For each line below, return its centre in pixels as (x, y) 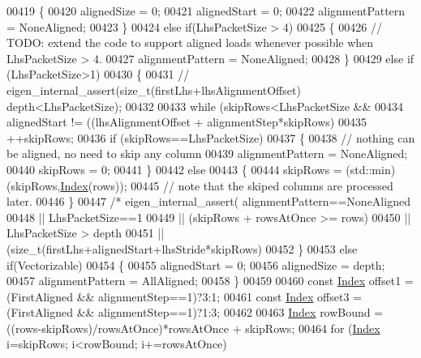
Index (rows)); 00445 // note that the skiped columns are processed (227, 185)
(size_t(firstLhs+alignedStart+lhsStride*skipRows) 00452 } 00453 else (182, 248)
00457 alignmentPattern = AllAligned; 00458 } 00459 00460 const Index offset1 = (210, 281)
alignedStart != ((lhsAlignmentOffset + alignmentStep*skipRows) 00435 (187, 122)
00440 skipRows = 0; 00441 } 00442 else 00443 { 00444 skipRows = (174, 169)
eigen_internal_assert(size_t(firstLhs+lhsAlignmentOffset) (154, 89)
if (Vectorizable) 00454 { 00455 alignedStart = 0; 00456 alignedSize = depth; (196, 264)
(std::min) (371, 169)
